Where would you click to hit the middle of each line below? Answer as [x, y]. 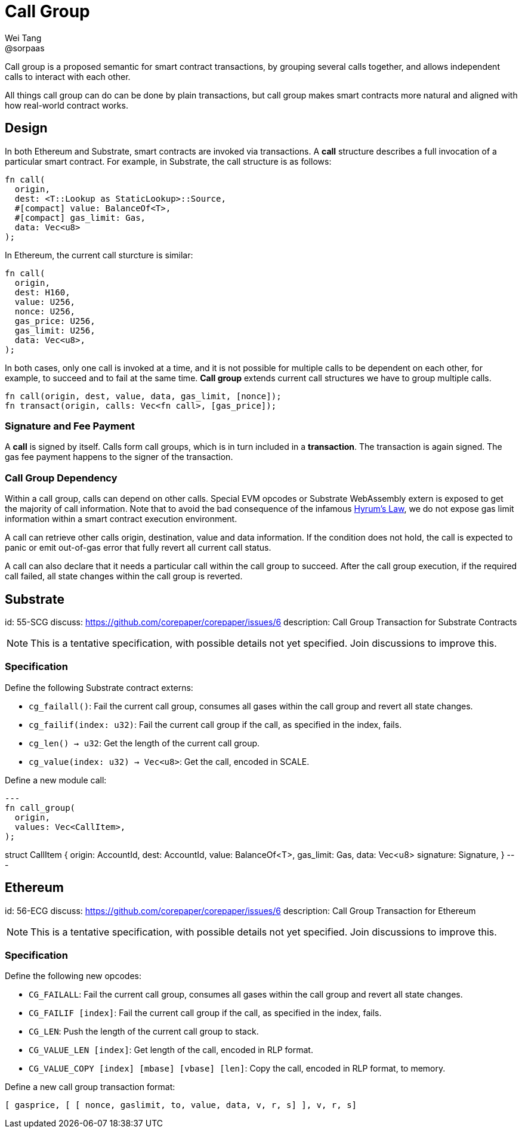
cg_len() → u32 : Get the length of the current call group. [144, 743]
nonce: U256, [45, 311]
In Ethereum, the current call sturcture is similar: [99, 255]
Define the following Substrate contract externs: [99, 687]
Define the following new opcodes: [73, 976]
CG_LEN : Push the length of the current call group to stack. [144, 1032]
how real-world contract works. [67, 105]
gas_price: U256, [55, 321]
